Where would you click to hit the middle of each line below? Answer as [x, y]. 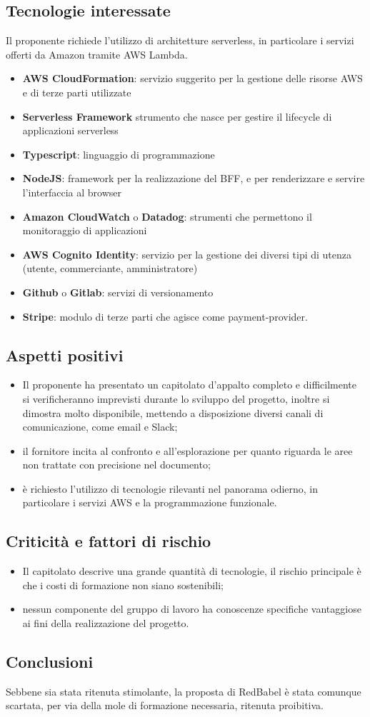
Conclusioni [50, 662]
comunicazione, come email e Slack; [100, 427]
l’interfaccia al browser [72, 192]
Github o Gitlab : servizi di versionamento [118, 292]
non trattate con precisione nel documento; [116, 465]
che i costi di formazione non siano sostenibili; [123, 585]
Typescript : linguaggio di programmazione [119, 154]
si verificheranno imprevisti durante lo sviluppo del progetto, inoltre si [176, 398]
